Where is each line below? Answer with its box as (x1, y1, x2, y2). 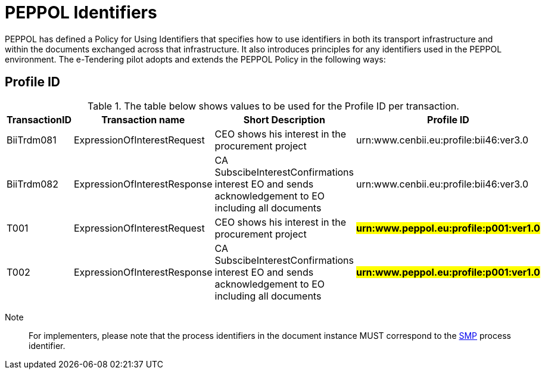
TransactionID (7, 113, 71, 126)
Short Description (243, 113, 325, 126)
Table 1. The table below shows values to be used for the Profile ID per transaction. (88, 99, 459, 112)
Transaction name (101, 113, 185, 126)
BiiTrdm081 (7, 133, 57, 146)
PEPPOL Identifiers (5, 2, 157, 23)
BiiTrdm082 (7, 177, 58, 190)
